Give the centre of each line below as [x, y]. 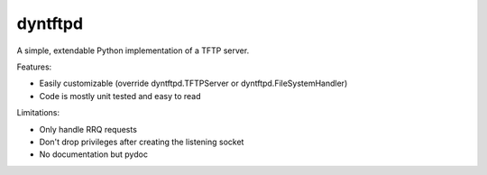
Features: [34, 67]
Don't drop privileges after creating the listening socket [142, 142]
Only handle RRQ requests [88, 129]
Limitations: [38, 113]
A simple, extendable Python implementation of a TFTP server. [133, 51]
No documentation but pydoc [94, 154]
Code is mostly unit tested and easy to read [120, 96]
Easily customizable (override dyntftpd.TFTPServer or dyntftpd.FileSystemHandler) [193, 83]
